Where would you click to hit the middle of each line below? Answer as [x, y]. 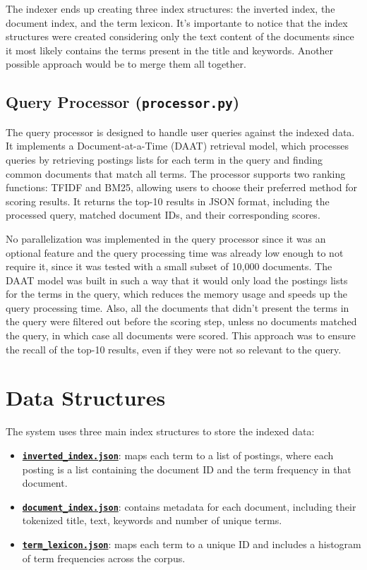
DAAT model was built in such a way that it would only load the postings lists [177, 280]
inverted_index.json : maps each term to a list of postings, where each [178, 455]
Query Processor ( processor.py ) [123, 102]
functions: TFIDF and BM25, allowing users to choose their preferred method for [181, 187]
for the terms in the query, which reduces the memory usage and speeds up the [176, 294]
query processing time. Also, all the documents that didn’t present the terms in [178, 307]
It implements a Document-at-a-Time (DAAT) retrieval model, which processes [178, 146]
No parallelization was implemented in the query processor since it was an [166, 238]
